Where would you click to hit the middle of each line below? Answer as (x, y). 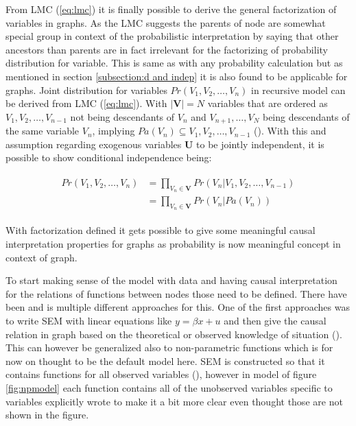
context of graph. (41, 257)
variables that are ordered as (268, 103)
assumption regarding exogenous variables (94, 144)
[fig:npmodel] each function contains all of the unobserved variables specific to (169, 388)
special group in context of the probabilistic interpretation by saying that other (172, 36)
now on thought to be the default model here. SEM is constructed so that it (165, 360)
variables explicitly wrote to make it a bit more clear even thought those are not (174, 401)
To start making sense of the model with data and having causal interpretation (171, 280)
